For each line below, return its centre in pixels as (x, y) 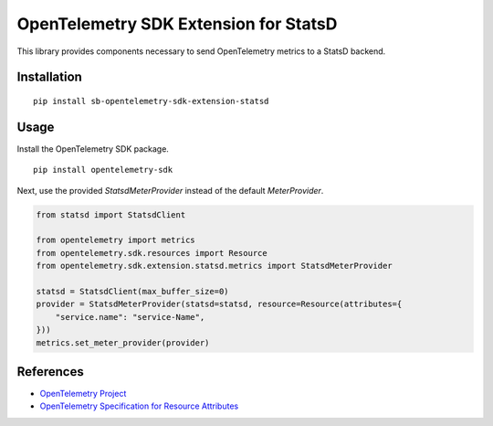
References (50, 372)
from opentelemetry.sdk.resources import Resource (152, 253)
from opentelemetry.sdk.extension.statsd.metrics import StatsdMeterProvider (214, 266)
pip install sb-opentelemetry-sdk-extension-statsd (151, 101)
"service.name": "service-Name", (130, 317)
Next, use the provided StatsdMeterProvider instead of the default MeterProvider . (170, 190)
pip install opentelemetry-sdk (103, 170)
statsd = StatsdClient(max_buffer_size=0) (132, 291)
